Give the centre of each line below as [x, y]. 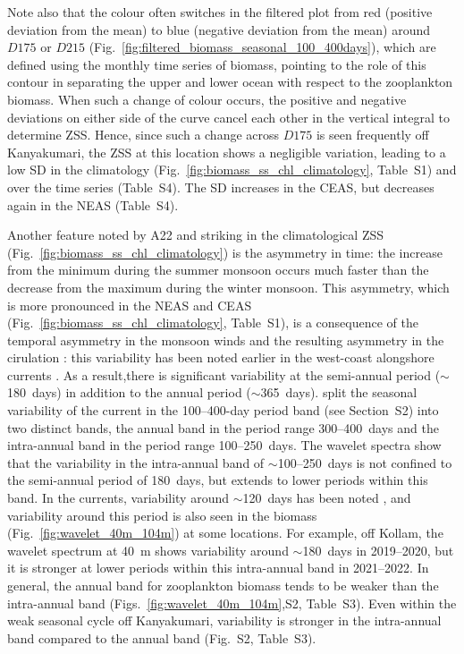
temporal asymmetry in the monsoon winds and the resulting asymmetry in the [226, 340]
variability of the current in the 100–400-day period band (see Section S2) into [223, 410]
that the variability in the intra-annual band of [136, 462]
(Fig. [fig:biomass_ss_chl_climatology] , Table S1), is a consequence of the [213, 323]
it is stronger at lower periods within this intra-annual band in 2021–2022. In [218, 568]
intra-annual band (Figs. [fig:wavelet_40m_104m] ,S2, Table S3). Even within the [232, 603]
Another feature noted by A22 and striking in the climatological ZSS [196, 235]
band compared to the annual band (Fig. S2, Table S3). [162, 637]
